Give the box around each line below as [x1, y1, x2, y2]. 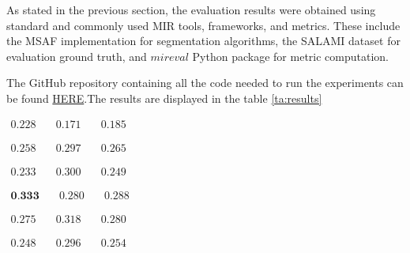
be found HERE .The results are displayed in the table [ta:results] [6, 89, 322, 106]
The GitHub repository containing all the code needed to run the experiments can [6, 74, 404, 91]
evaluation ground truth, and [6, 47, 147, 64]
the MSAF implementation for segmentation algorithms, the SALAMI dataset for [6, 32, 401, 49]
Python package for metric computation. [192, 47, 389, 64]
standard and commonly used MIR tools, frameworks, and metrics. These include [6, 17, 401, 33]
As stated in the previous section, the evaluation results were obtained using [6, 2, 376, 17]
